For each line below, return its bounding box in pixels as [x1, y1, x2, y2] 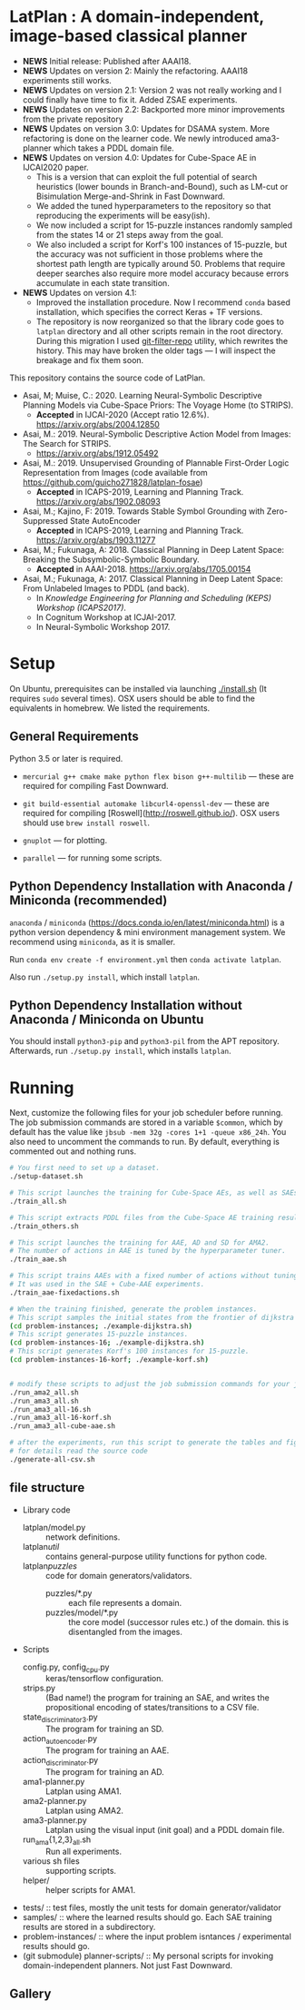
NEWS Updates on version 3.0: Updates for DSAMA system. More [22, 123, 271, 133]
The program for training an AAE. [44, 1745, 170, 1756]
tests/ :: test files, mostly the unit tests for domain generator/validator [22, 1902, 281, 1913]
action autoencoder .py [22, 1733, 98, 1746]
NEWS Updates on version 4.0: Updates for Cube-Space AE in [22, 152, 257, 163]
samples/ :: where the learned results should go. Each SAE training [22, 1911, 272, 1922]
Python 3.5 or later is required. [9, 753, 123, 764]
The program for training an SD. [44, 1723, 164, 1735]
